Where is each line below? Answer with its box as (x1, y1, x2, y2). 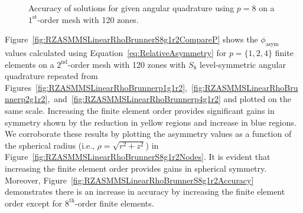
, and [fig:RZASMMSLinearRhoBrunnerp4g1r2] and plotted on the (47, 93, 291, 105)
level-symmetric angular (199, 58, 286, 70)
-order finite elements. (75, 196, 154, 209)
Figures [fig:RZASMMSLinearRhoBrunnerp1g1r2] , (5, 81, 187, 93)
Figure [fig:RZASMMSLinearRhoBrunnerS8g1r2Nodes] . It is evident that (5, 150, 271, 163)
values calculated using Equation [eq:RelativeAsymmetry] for (5, 46, 227, 58)
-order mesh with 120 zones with (68, 58, 186, 70)
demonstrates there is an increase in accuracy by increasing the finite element (5, 185, 285, 198)
